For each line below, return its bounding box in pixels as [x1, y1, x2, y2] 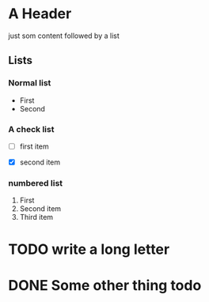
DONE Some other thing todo [8, 276, 202, 294]
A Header [8, 5, 72, 23]
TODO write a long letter [8, 240, 170, 258]
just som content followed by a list [8, 31, 120, 40]
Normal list [8, 77, 51, 89]
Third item [19, 213, 54, 222]
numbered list [8, 177, 63, 188]
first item [19, 142, 49, 151]
